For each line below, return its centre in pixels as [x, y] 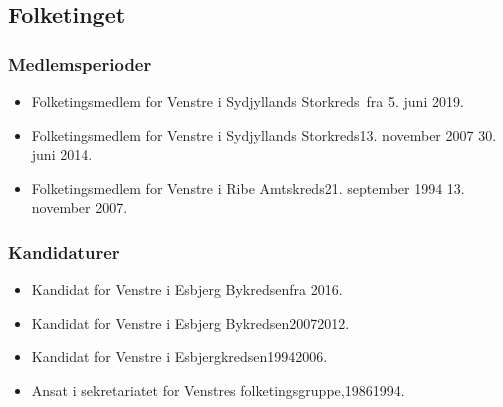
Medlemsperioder [80, 63]
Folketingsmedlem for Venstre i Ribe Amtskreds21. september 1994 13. [248, 187]
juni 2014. [62, 154]
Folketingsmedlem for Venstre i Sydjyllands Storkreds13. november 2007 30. [264, 134]
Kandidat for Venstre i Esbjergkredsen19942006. [179, 356]
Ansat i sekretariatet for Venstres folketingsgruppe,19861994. [218, 389]
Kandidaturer [64, 251]
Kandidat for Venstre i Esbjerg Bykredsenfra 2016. [187, 289]
